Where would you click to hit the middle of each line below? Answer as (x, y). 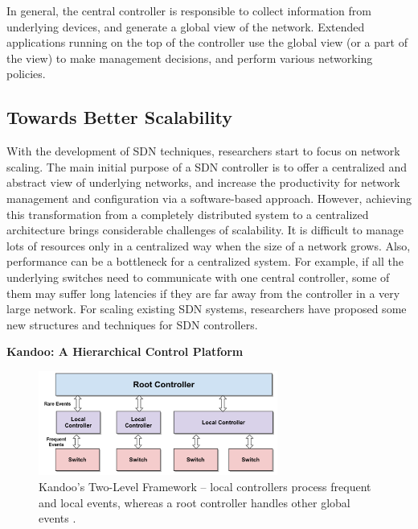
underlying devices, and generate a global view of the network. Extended (186, 26)
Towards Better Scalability (120, 117)
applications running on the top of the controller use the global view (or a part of (207, 42)
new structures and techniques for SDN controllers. (132, 324)
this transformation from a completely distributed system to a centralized (188, 214)
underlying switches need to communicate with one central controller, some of (198, 277)
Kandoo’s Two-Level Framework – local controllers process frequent (205, 487)
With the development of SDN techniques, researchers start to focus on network (203, 151)
